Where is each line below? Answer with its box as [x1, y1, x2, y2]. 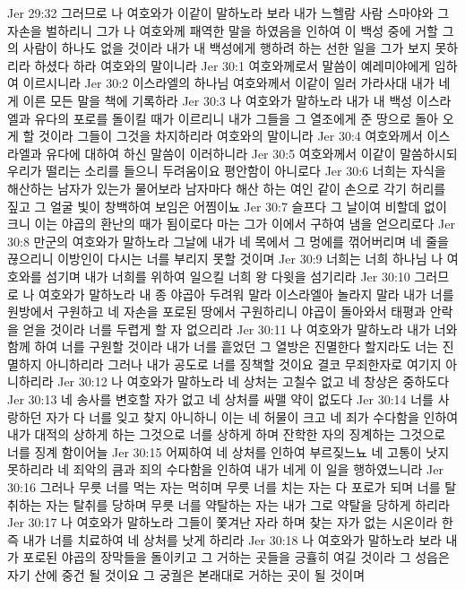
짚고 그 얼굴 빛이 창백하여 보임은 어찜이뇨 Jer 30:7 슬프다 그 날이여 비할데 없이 [7, 196, 447, 215]
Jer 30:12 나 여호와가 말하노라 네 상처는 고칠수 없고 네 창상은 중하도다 [57, 372, 450, 391]
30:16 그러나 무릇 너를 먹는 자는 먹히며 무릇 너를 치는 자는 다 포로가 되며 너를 [7, 478, 441, 497]
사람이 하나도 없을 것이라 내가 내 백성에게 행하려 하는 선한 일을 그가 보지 [22, 39, 431, 57]
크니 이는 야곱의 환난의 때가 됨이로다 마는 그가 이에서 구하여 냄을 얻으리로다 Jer [7, 214, 455, 233]
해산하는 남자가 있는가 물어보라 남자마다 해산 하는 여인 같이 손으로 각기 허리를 [7, 178, 446, 197]
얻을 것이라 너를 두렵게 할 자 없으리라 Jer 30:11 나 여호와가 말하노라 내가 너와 [22, 319, 458, 338]
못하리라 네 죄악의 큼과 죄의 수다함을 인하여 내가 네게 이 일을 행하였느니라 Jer [7, 460, 444, 479]
